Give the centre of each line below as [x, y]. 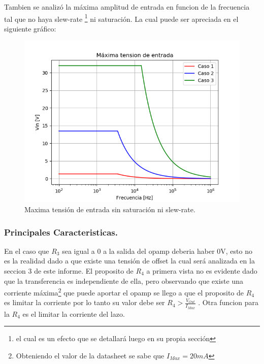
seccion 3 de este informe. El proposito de [69, 271]
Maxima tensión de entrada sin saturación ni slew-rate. [110, 209]
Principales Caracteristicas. [61, 232]
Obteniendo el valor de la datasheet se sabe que [90, 355]
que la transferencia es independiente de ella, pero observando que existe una [124, 280]
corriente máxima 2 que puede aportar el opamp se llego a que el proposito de [124, 292]
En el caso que [27, 251]
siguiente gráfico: [30, 28]
